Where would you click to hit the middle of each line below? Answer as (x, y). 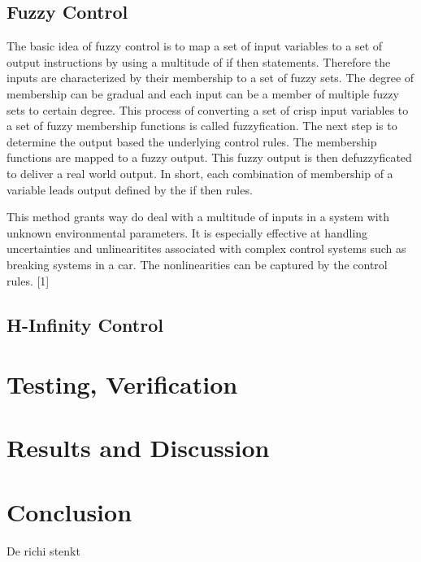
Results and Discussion (138, 448)
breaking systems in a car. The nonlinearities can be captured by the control (197, 264)
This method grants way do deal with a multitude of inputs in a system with (198, 217)
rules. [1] (28, 280)
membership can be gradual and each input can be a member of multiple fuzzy (203, 93)
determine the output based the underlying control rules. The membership (192, 141)
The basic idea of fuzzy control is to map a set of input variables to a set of (195, 46)
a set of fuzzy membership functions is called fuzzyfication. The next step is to (202, 126)
